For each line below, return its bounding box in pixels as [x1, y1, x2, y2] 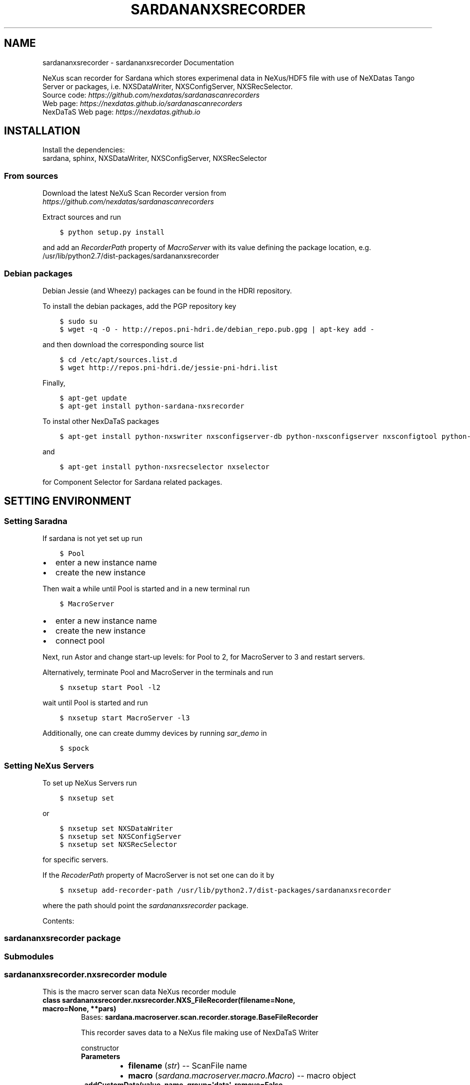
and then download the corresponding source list [42, 340, 204, 349]
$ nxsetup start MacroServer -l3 [59, 714, 190, 722]
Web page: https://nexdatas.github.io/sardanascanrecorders [42, 99, 242, 108]
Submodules [4, 951, 54, 961]
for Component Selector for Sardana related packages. [42, 477, 223, 486]
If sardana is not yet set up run [42, 534, 142, 543]
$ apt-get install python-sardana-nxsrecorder [59, 402, 244, 410]
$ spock [59, 744, 89, 753]
